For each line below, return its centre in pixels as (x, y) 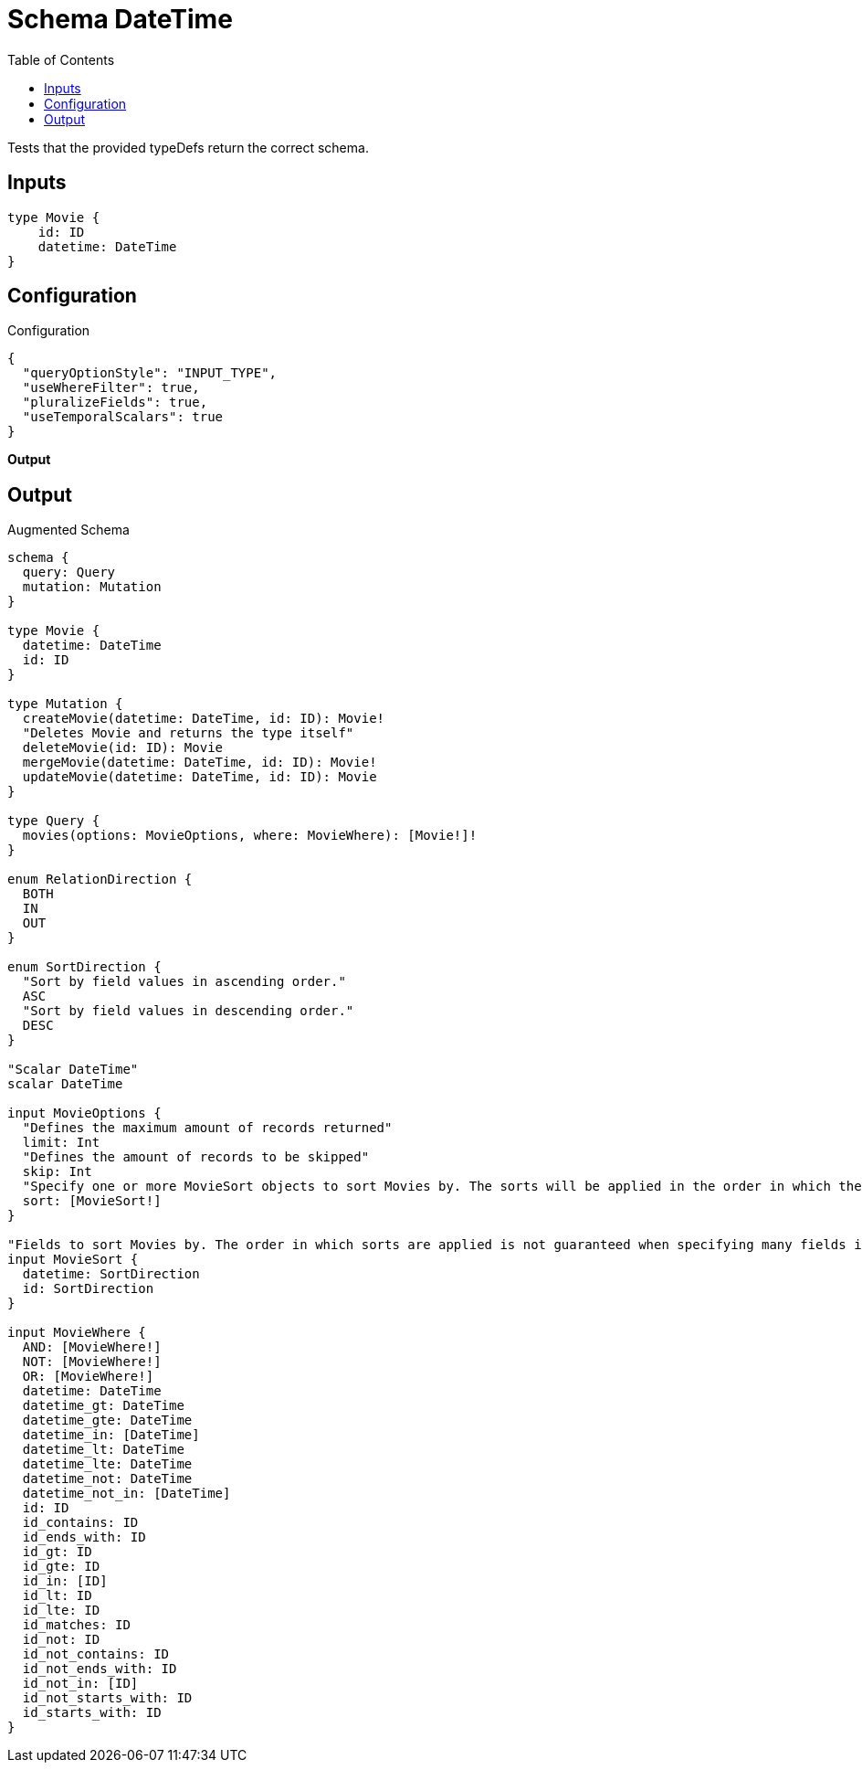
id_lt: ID (57, 1596)
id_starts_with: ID (92, 1713)
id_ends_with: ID (84, 1537)
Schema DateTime (120, 19)
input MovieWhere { (77, 1333)
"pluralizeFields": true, (115, 403)
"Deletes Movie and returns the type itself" (188, 733)
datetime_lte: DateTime (107, 1464)
